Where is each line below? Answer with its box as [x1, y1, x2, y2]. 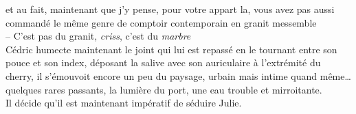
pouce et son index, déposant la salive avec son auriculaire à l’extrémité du [5, 55, 321, 70]
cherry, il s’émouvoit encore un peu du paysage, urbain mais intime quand [5, 68, 318, 83]
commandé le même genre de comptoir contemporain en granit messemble [5, 15, 317, 29]
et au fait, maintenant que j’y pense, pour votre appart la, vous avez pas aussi [5, 2, 335, 16]
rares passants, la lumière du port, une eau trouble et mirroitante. [44, 82, 322, 96]
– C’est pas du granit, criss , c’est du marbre [5, 29, 191, 43]
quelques [5, 82, 42, 96]
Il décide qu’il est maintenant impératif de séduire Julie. [5, 96, 242, 110]
